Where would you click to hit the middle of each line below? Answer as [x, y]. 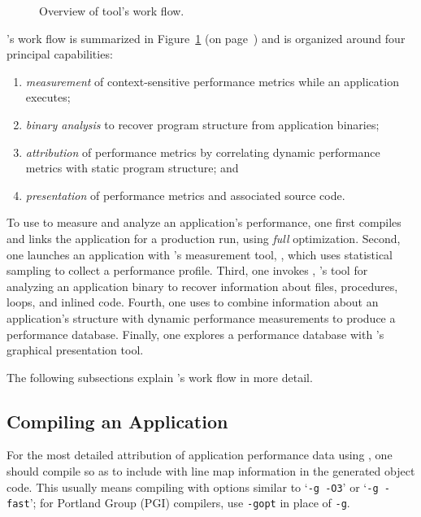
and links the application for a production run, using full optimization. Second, [204, 238]
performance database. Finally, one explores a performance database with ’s [195, 334]
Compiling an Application [117, 421]
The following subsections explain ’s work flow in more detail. [160, 377]
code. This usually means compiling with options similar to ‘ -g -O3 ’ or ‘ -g [193, 487]
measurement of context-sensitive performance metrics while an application [212, 81]
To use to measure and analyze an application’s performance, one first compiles [204, 222]
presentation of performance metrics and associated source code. [185, 195]
